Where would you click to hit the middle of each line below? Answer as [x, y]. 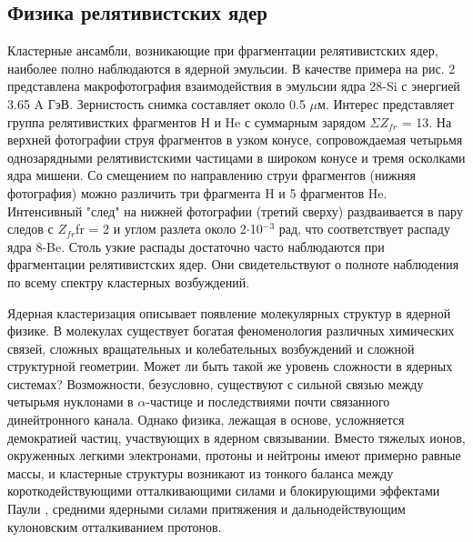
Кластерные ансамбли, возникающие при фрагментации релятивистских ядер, [223, 50]
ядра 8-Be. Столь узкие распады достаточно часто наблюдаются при [196, 246]
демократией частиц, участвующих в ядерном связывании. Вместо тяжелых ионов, [236, 437]
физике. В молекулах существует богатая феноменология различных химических [231, 331]
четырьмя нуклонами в [70, 401]
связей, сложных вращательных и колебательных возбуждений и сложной [211, 348]
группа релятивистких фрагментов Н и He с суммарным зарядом [186, 121]
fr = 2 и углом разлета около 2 [161, 229]
